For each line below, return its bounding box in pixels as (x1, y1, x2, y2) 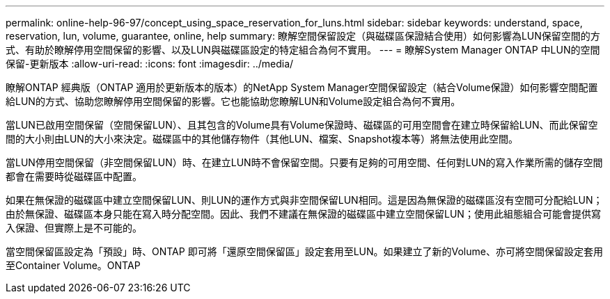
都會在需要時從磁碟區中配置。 (6, 170, 142, 182)
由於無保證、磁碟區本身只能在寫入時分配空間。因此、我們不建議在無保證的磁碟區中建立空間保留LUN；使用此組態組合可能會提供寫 (6, 208, 601, 220)
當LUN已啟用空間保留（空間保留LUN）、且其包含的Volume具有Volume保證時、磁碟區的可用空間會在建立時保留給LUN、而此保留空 (6, 119, 598, 131)
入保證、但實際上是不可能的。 (6, 222, 142, 234)
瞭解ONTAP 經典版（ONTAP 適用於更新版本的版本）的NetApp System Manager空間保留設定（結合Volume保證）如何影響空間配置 (6, 81, 598, 93)
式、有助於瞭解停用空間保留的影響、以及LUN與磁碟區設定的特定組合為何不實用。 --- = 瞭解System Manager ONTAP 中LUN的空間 (6, 44, 600, 56)
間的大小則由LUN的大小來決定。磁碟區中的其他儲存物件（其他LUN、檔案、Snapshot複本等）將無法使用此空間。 (6, 133, 519, 145)
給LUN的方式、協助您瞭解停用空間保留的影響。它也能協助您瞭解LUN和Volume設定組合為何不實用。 (6, 95, 461, 107)
